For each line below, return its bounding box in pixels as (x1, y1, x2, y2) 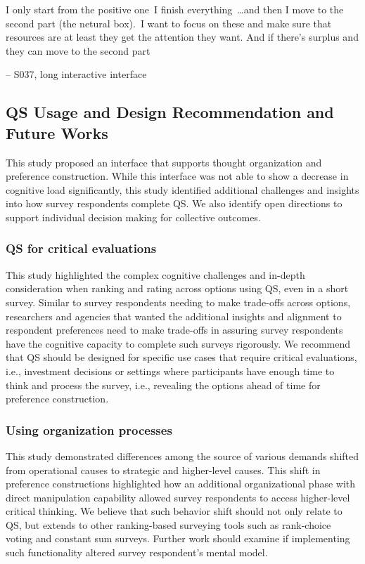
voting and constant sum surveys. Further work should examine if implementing (6, 531, 350, 546)
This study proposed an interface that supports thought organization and (6, 155, 322, 169)
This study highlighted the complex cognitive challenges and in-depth (6, 267, 305, 282)
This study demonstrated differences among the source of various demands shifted (6, 448, 359, 463)
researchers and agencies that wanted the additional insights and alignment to (6, 308, 342, 323)
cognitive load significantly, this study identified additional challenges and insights (6, 182, 359, 197)
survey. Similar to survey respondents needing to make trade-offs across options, (6, 294, 351, 309)
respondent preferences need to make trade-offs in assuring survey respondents (6, 322, 343, 337)
